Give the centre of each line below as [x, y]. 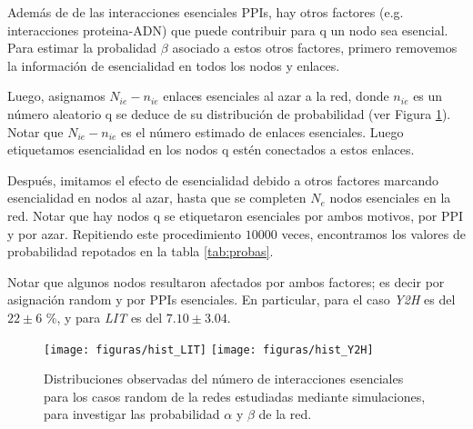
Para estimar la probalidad [82, 48]
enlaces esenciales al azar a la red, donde [276, 96]
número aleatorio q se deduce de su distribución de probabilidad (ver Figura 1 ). [229, 113]
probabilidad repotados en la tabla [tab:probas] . [141, 251]
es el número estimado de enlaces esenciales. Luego [262, 131]
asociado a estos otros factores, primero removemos [315, 48]
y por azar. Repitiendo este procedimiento [125, 233]
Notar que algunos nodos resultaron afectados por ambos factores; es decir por [226, 281]
